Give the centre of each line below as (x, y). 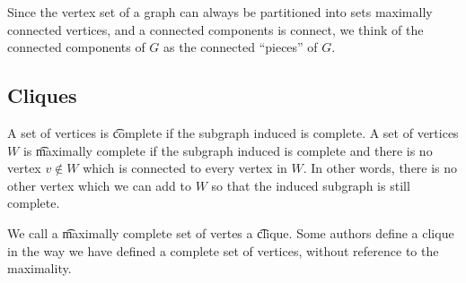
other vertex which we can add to (100, 185)
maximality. (40, 268)
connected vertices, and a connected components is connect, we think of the (215, 29)
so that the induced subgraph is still (311, 185)
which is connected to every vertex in (185, 168)
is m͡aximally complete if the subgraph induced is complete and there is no (228, 150)
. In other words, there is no (380, 168)
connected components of (76, 47)
